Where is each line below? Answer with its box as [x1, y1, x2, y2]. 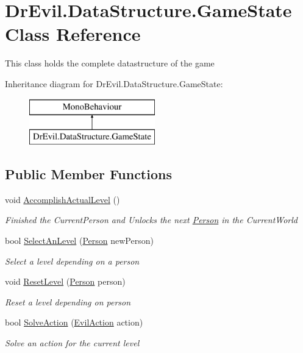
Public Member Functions [5, 165, 172, 184]
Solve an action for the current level [5, 337, 140, 349]
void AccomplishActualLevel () [5, 193, 120, 205]
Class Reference [5, 21, 141, 46]
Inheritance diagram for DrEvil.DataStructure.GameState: [5, 77, 223, 90]
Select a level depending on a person [5, 254, 140, 267]
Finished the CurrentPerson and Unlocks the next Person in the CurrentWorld [5, 213, 298, 226]
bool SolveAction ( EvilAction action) [5, 316, 143, 329]
